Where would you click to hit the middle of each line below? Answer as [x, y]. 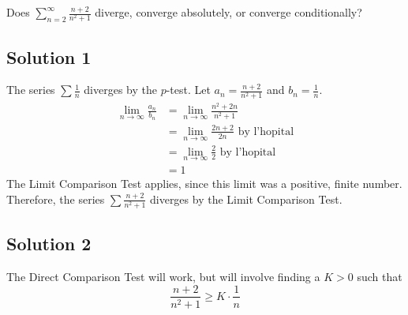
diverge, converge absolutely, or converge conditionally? [228, 12]
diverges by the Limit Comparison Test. [246, 199]
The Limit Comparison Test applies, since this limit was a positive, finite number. [204, 183]
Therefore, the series [56, 199]
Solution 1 [49, 56]
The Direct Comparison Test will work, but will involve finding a [163, 276]
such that [380, 276]
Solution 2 [49, 244]
